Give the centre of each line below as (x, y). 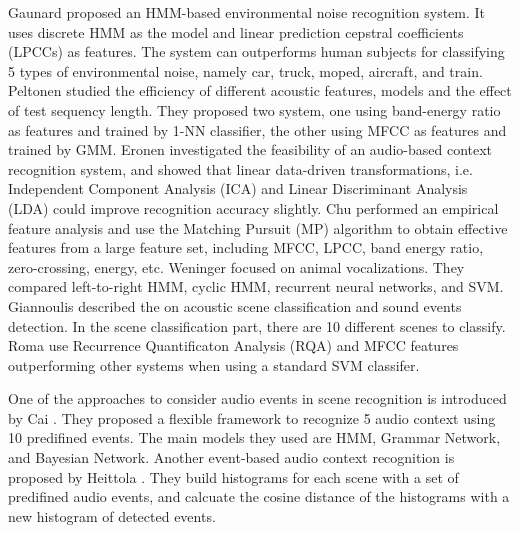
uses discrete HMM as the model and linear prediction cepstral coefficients (236, 31)
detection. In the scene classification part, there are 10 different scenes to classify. (257, 325)
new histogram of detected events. (112, 515)
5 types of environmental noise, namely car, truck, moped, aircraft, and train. (245, 70)
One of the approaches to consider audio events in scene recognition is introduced (257, 398)
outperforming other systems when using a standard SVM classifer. (214, 364)
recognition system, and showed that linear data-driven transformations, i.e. (240, 168)
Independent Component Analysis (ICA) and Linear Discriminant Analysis (238, 188)
